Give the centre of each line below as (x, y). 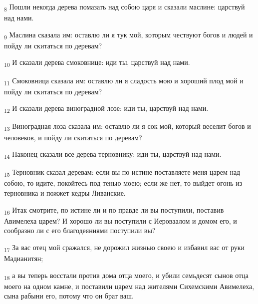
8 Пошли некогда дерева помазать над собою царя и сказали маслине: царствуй (125, 7)
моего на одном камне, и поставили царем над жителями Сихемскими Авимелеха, (129, 286)
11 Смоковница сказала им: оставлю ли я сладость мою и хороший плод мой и (124, 81)
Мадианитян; (24, 258)
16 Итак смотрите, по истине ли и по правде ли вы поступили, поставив (114, 210)
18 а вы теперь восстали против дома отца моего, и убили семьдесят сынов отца (126, 276)
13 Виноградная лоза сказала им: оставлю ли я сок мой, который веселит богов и (128, 127)
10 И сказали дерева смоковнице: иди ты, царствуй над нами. (97, 63)
